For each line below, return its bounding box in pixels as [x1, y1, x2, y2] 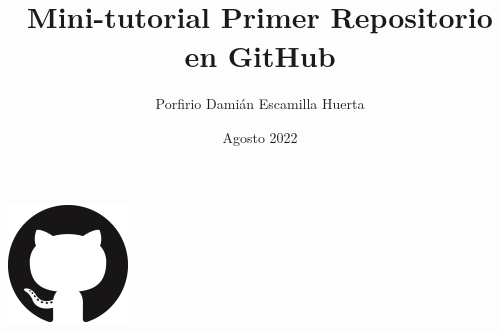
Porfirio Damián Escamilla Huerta [155, 93, 365, 114]
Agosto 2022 [222, 126, 298, 147]
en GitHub [184, 35, 336, 76]
